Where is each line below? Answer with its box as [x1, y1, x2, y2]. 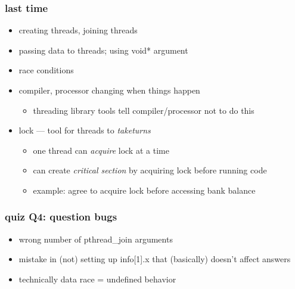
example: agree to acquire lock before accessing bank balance [33, 184, 256, 196]
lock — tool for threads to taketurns [18, 124, 151, 136]
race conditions [18, 64, 74, 76]
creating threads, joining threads [18, 24, 138, 36]
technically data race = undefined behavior [18, 272, 176, 285]
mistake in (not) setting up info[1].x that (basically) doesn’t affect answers [18, 253, 291, 265]
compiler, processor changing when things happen [18, 84, 200, 96]
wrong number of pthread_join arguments [18, 232, 173, 245]
